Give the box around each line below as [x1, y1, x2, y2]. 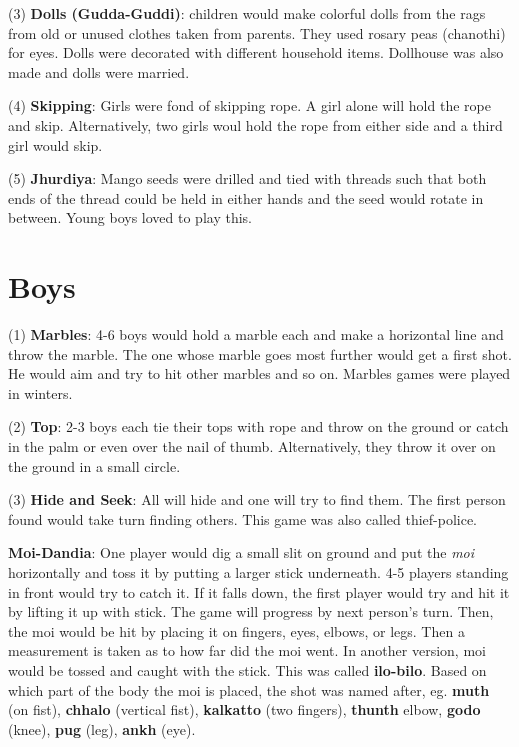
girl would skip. [8, 134, 103, 155]
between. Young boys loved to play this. [8, 207, 252, 228]
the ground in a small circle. [8, 455, 181, 476]
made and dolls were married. [8, 61, 190, 82]
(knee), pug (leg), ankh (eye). [8, 718, 196, 739]
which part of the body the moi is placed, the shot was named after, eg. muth [8, 679, 490, 700]
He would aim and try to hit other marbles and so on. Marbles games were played [8, 363, 511, 384]
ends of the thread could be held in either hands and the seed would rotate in [8, 187, 484, 208]
